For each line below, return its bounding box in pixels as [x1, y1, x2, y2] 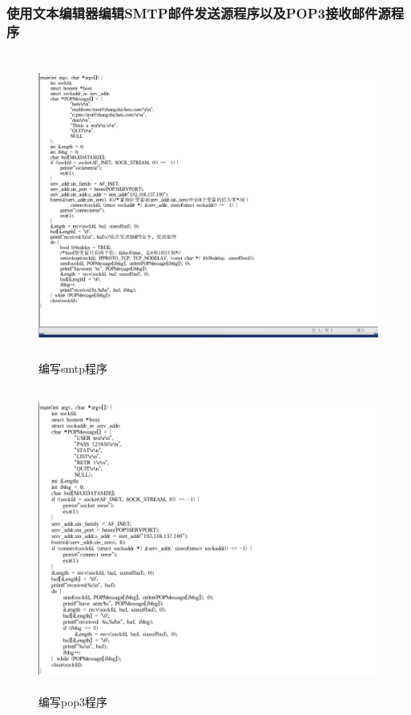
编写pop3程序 [38, 693, 107, 709]
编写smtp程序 [38, 359, 108, 376]
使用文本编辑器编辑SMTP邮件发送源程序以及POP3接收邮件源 [6, 2, 391, 22]
